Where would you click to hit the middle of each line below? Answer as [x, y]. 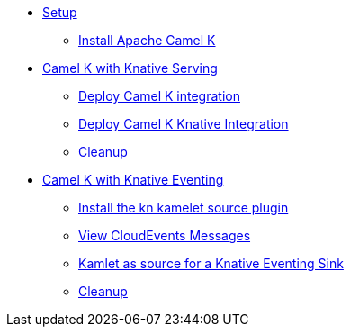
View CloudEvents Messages [165, 235]
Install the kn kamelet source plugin [184, 208]
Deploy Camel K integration [159, 96]
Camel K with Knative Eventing [133, 180]
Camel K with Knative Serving [130, 68]
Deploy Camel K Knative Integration [184, 124]
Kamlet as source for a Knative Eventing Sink [211, 263]
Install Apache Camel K [147, 40]
